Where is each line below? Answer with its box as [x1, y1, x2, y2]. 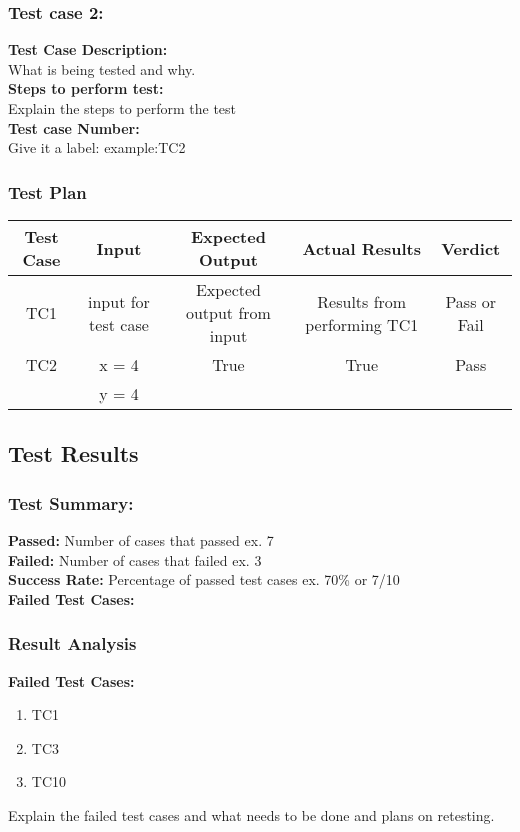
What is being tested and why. [8, 58, 196, 79]
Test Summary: [8, 490, 134, 515]
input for [88, 289, 150, 313]
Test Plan [8, 179, 87, 204]
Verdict [441, 236, 501, 260]
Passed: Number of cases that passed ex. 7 [8, 530, 274, 550]
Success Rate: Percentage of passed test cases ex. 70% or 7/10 [8, 569, 400, 590]
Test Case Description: [8, 39, 168, 60]
